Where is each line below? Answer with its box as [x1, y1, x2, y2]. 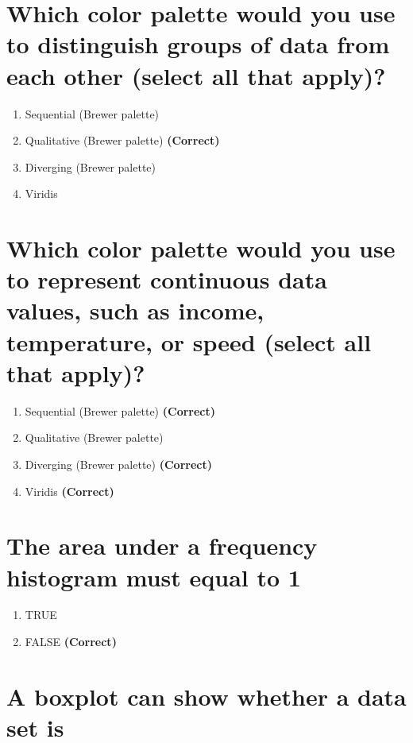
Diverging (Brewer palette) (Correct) [25, 455, 212, 472]
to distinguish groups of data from [6, 28, 390, 60]
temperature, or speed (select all [6, 325, 372, 358]
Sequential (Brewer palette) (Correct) [25, 402, 215, 419]
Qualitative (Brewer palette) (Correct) [25, 132, 220, 149]
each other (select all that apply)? [6, 59, 386, 91]
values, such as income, [6, 294, 264, 327]
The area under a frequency [6, 529, 318, 562]
